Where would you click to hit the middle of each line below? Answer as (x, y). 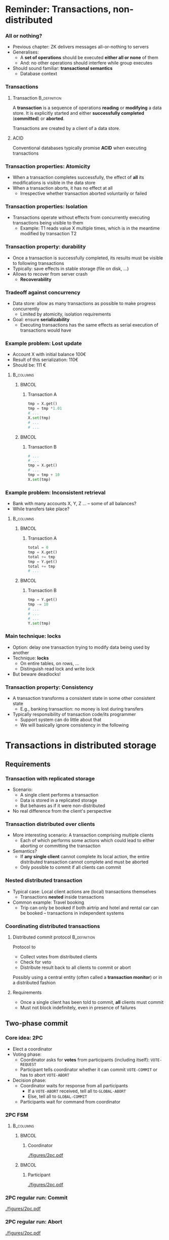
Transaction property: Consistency (49, 687)
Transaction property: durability (46, 247)
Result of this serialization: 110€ (45, 360)
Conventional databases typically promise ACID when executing (79, 148)
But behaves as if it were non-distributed (62, 806)
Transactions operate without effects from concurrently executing (81, 217)
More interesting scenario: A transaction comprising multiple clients (83, 835)
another (21, 652)
